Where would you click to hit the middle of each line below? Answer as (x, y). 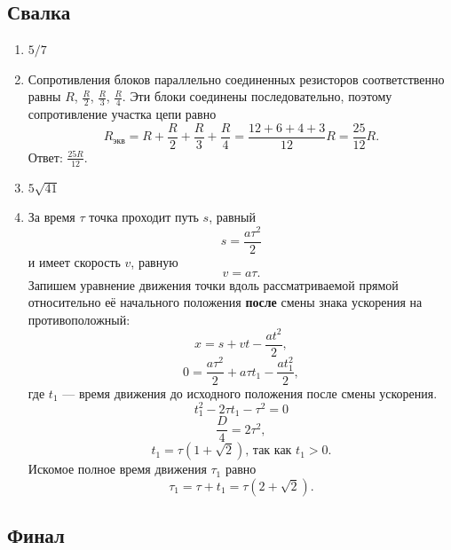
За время (51, 217)
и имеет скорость (74, 262)
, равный (232, 217)
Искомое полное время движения (117, 469)
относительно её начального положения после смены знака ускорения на (225, 302)
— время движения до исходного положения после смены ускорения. (250, 393)
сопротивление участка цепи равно (122, 114)
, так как (269, 451)
